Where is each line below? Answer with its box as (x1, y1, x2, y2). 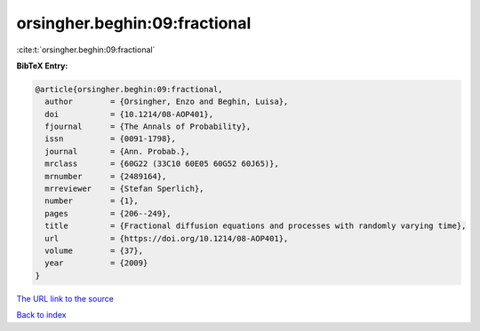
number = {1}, (44, 196, 140, 206)
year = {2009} (44, 258, 148, 268)
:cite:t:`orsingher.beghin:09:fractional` (16, 44, 156, 55)
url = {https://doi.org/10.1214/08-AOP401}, (44, 233, 289, 243)
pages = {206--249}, (44, 209, 172, 218)
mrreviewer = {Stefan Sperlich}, (44, 184, 204, 194)
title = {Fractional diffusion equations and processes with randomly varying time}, (44, 221, 467, 231)
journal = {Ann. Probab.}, (44, 146, 190, 156)
